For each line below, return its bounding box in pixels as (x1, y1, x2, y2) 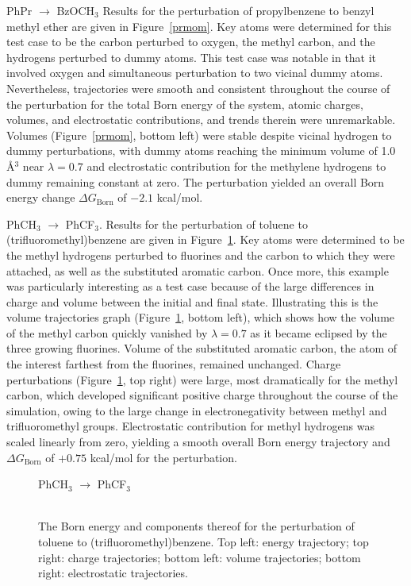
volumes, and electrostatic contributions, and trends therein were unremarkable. (6, 111, 396, 128)
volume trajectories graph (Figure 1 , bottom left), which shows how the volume (6, 309, 395, 326)
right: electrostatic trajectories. (38, 565, 188, 581)
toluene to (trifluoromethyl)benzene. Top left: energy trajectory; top (38, 534, 369, 549)
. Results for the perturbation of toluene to (98, 215, 308, 232)
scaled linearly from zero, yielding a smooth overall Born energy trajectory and (6, 434, 390, 450)
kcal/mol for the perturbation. (90, 449, 237, 465)
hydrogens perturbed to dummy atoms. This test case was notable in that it (6, 48, 377, 65)
